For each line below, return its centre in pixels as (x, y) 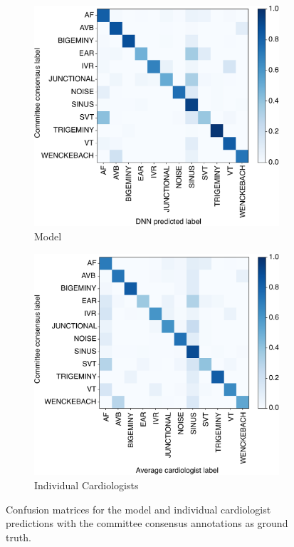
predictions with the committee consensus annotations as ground (147, 523)
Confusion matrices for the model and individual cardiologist (138, 509)
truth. (19, 537)
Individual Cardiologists (86, 485)
